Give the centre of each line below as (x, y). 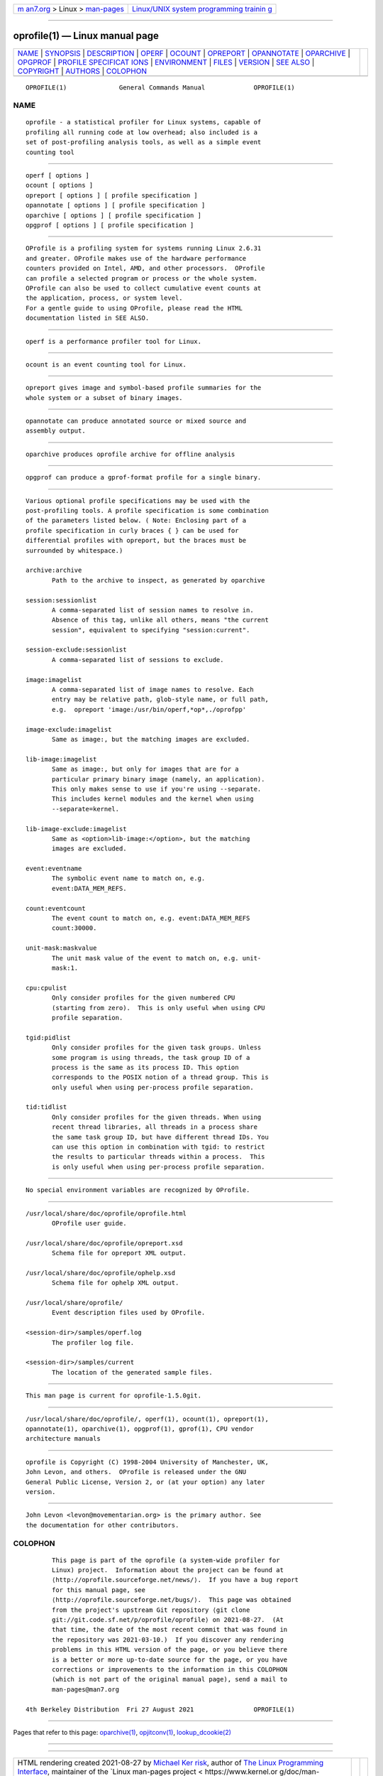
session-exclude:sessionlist (76, 650)
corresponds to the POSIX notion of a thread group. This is (160, 1077)
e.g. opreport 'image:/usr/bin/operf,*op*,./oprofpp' (149, 709)
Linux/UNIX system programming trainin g (202, 9)
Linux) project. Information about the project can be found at (168, 1570)
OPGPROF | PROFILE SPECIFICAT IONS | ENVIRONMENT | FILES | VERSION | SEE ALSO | (166, 62)
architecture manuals (63, 1439)
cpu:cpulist (46, 988)
